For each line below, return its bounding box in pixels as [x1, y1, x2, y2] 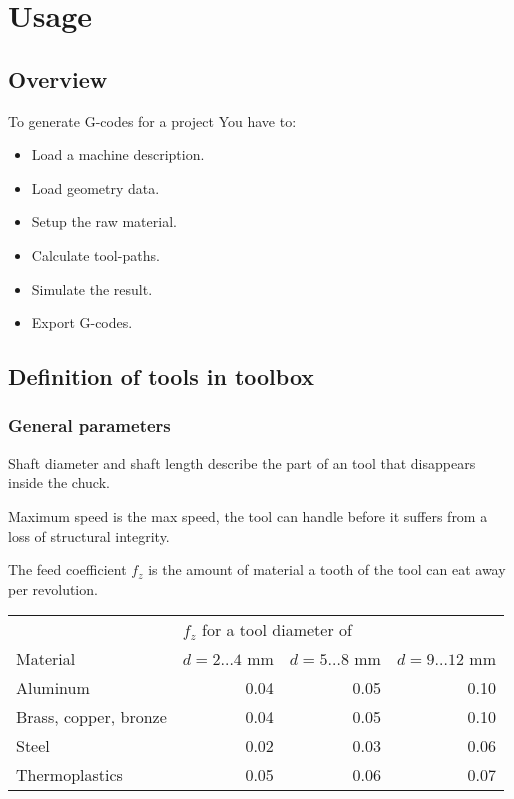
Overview [8, 63, 108, 94]
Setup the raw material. [31, 211, 177, 232]
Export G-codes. [31, 312, 133, 333]
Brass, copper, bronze [16, 705, 167, 729]
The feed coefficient [8, 559, 127, 580]
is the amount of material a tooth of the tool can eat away [148, 559, 506, 580]
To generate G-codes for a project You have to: [8, 110, 297, 131]
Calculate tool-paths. [31, 244, 160, 265]
